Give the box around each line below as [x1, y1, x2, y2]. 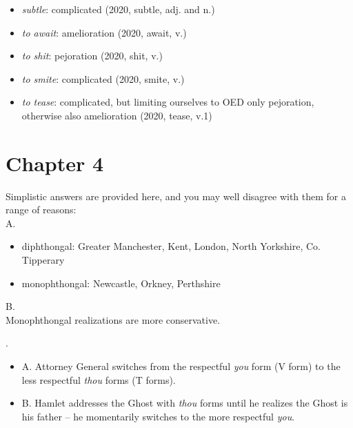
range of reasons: [6, 202, 77, 217]
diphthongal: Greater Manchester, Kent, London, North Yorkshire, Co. [21, 239, 321, 253]
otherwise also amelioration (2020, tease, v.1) [21, 108, 212, 122]
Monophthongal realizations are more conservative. [6, 312, 221, 327]
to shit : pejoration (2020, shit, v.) [21, 48, 163, 63]
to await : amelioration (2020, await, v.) [21, 25, 187, 39]
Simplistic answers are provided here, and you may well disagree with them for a [6, 188, 347, 203]
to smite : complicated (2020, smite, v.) [21, 71, 185, 86]
